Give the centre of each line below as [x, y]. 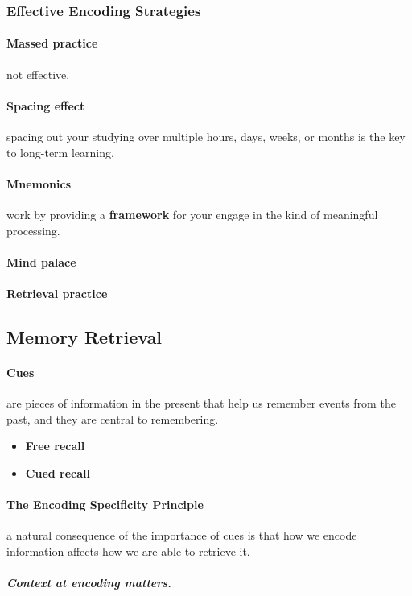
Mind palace [41, 261]
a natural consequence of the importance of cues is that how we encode [182, 535]
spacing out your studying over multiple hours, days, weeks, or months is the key [206, 137]
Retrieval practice [57, 293]
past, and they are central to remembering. [113, 418]
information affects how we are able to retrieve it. [128, 550]
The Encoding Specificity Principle [105, 505]
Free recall [55, 446]
